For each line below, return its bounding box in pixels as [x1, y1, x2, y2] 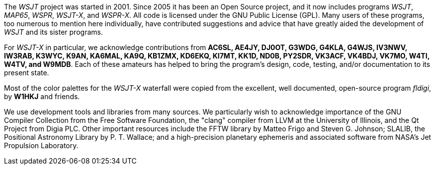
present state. [4, 68, 49, 77]
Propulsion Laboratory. [4, 141, 79, 150]
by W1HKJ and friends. [4, 92, 80, 101]
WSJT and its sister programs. [4, 28, 103, 36]
